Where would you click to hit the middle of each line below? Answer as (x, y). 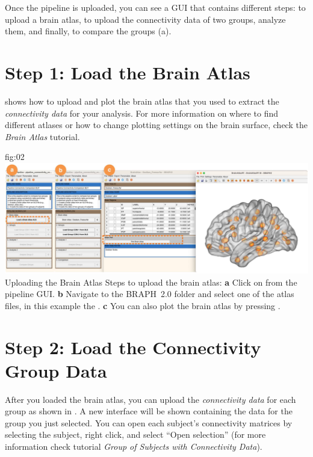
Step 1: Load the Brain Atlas (128, 72)
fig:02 (15, 157)
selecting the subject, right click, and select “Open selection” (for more (135, 434)
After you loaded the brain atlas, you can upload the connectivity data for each (150, 399)
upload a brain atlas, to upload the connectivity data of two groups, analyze (145, 19)
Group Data (56, 370)
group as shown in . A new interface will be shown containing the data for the (149, 411)
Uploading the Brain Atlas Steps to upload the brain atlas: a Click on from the (151, 282)
